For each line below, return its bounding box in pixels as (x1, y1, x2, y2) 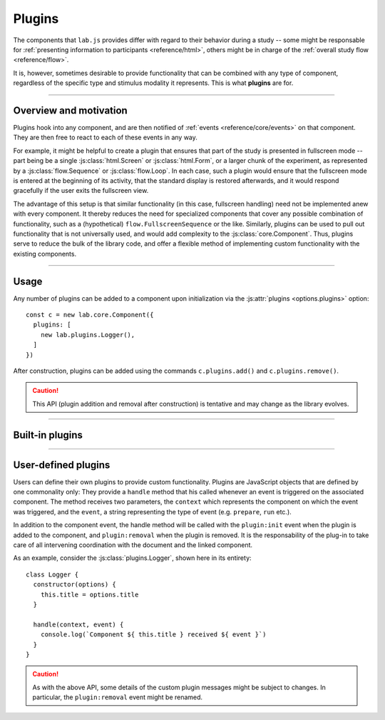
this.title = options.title (40, 590, 139, 599)
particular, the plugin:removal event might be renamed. (32, 693, 203, 701)
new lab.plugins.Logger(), (40, 331, 135, 339)
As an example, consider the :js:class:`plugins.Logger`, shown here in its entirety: (13, 554, 252, 562)
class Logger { (26, 570, 79, 579)
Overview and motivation (13, 104, 128, 116)
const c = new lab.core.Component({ (26, 311, 154, 319)
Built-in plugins (13, 429, 83, 441)
